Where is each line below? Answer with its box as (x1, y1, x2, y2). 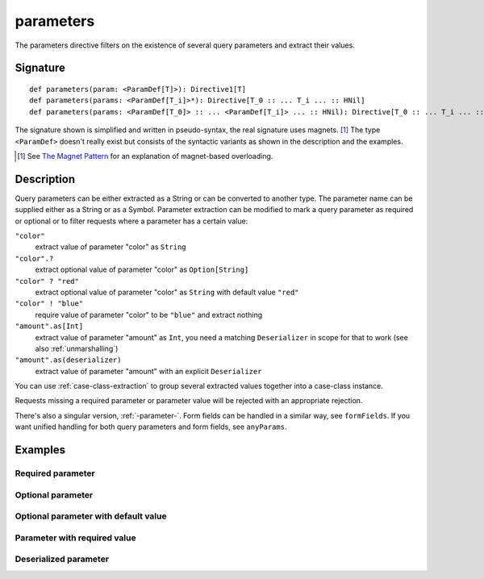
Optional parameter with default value (15, 510, 167, 522)
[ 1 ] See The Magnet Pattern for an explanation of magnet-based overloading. (17, 151, 273, 160)
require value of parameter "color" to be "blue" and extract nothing (35, 310, 263, 319)
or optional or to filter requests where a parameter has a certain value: (15, 216, 248, 226)
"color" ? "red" (15, 277, 80, 285)
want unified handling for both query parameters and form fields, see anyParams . (15, 422, 287, 431)
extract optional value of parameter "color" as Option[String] (35, 265, 249, 274)
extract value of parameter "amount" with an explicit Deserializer (35, 366, 262, 376)
